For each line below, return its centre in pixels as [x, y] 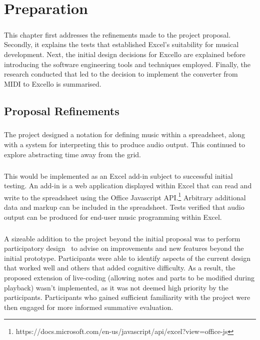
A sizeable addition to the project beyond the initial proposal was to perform [122, 238]
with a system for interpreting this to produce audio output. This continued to [124, 144]
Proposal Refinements [62, 110]
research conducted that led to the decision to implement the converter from [121, 74]
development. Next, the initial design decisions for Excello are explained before [125, 54]
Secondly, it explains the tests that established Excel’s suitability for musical [121, 44]
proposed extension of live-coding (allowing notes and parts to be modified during [129, 277]
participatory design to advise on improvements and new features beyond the [124, 248]
